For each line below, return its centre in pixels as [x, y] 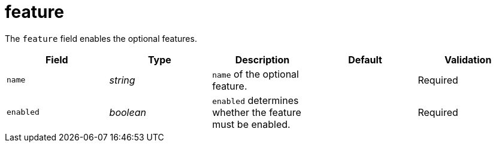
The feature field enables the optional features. [101, 38]
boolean [128, 112]
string [122, 80]
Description [262, 59]
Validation [468, 59]
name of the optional [255, 74]
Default [365, 59]
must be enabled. [251, 124]
